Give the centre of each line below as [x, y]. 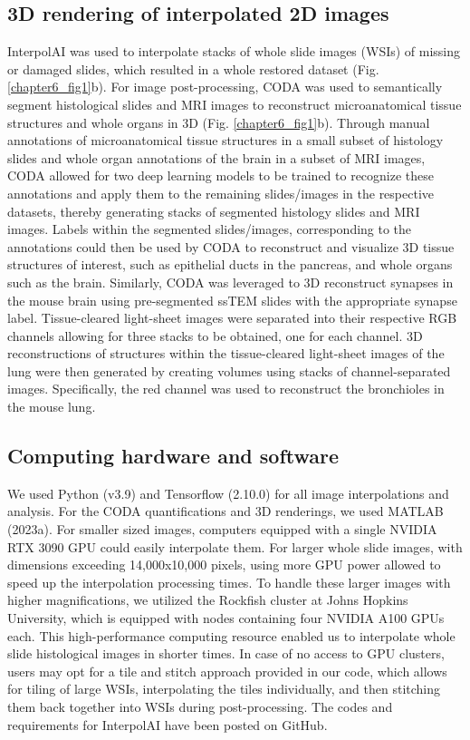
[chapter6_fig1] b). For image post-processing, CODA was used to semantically [225, 87]
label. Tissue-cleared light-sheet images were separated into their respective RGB [232, 318]
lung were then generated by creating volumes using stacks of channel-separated [229, 370]
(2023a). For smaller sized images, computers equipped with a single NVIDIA [222, 529]
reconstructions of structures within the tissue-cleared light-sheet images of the [226, 353]
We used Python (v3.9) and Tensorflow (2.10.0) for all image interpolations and [228, 493]
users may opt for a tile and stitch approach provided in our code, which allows [227, 671]
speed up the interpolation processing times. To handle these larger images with [229, 582]
